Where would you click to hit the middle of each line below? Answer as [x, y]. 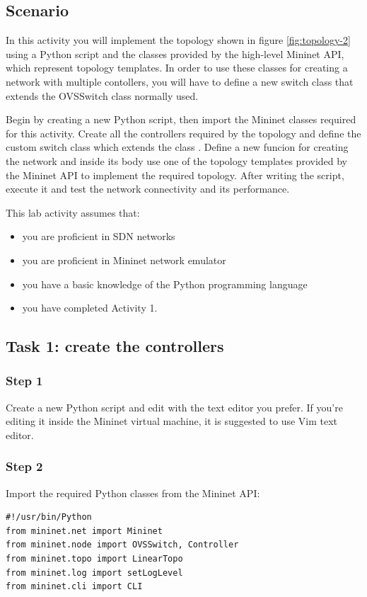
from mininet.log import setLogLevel [94, 573]
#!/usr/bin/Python [49, 517]
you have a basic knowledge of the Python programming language [165, 284]
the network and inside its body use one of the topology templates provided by [177, 160]
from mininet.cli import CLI [74, 587]
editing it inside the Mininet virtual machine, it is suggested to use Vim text [172, 421]
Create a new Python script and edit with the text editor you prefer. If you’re [174, 407]
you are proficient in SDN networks [99, 236]
